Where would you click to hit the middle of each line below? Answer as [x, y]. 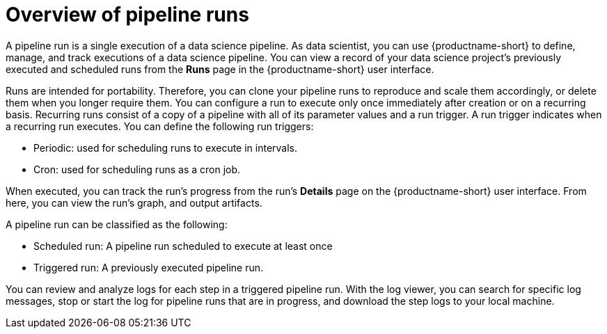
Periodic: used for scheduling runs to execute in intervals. [166, 148]
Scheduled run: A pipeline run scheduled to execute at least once [183, 246]
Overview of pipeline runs [127, 15]
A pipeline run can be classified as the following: [117, 224]
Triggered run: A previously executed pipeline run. [148, 267]
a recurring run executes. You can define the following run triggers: [160, 126]
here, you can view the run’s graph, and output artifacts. [134, 202]
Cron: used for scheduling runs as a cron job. [137, 169]
